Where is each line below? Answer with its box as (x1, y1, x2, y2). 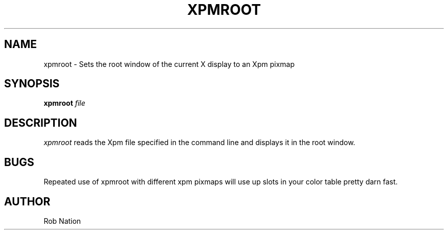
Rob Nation (43, 216, 81, 225)
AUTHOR (4, 195, 51, 208)
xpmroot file (43, 99, 85, 108)
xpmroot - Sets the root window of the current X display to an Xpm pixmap (43, 59, 295, 68)
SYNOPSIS (4, 77, 60, 90)
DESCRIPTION (4, 116, 77, 129)
